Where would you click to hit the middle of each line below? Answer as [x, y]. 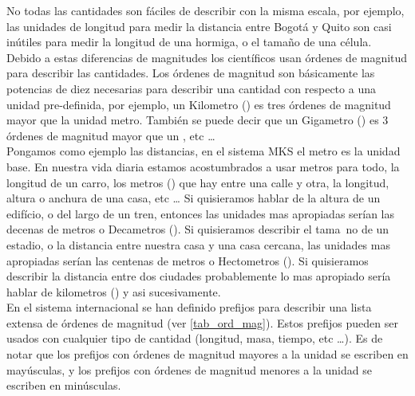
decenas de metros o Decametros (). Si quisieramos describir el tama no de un [198, 229]
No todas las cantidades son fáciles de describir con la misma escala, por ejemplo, [206, 10]
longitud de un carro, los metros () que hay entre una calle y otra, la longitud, [198, 182]
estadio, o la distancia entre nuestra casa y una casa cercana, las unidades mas [198, 244]
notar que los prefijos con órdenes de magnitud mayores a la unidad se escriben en [207, 354]
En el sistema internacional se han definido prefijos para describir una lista [189, 307]
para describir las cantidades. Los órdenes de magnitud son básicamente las [191, 73]
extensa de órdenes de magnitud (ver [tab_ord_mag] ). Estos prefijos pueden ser [202, 322]
